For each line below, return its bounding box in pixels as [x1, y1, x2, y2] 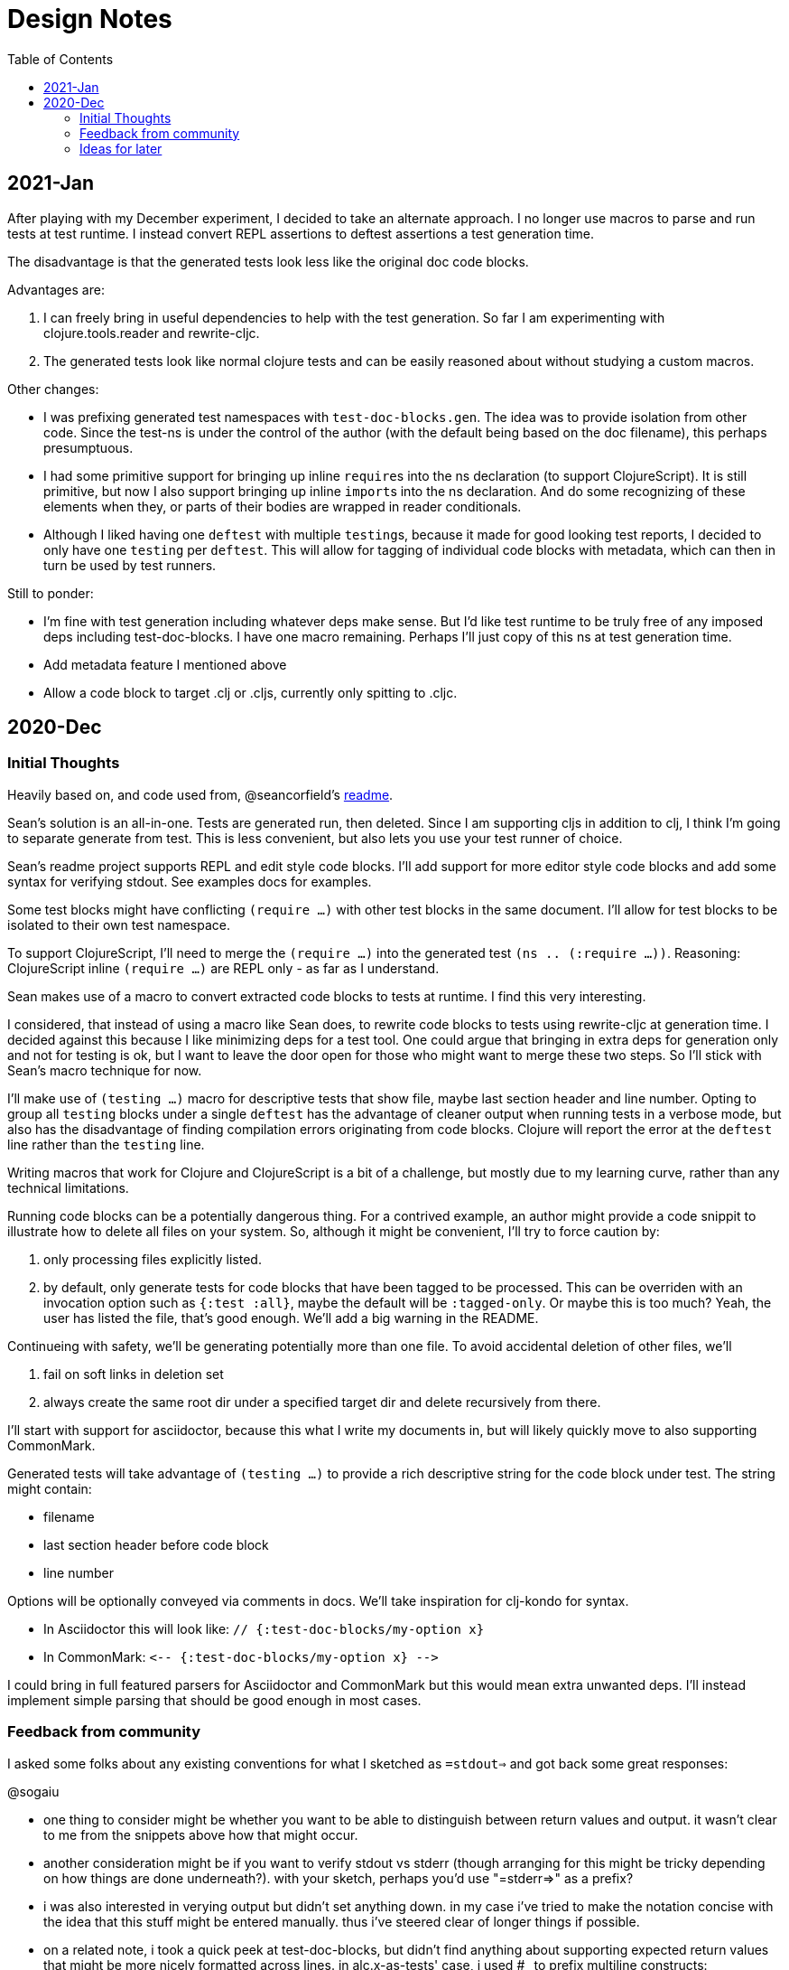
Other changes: [7, 380, 99, 397]
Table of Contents [7, 51, 114, 67]
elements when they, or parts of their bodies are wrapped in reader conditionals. [43, 498, 522, 514]
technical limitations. [7, 1179, 129, 1196]
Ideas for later [79, 140, 162, 156]
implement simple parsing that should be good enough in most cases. [7, 1692, 422, 1708]
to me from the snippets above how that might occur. [43, 1826, 358, 1843]
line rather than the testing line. [7, 1136, 205, 1152]
